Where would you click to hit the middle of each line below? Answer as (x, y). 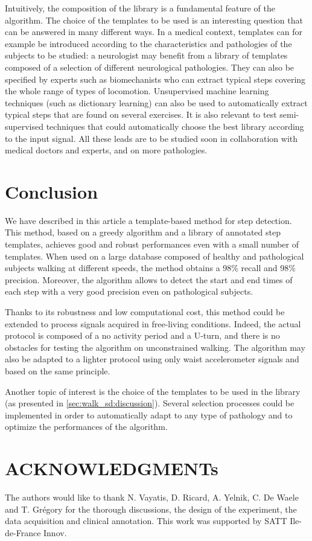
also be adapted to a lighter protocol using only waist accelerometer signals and (152, 359)
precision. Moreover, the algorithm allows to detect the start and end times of (149, 279)
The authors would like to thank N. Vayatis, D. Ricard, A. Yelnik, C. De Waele (152, 497)
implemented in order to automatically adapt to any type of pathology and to (149, 415)
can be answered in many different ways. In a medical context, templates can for (154, 32)
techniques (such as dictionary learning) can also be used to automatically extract (156, 102)
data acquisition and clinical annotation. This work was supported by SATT (146, 521)
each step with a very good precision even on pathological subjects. (129, 291)
